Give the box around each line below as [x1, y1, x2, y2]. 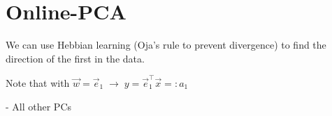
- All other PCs [6, 99, 72, 113]
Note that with [6, 76, 70, 90]
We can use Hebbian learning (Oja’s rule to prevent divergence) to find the [6, 38, 326, 52]
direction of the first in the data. [6, 51, 145, 65]
